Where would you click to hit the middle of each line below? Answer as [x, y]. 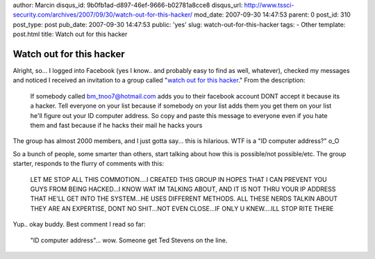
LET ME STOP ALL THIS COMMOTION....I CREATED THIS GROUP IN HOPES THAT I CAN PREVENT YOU [178, 179]
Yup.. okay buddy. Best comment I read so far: [79, 224]
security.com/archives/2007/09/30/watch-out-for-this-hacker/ [103, 15]
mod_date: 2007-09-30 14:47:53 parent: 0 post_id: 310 [272, 15]
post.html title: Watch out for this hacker [70, 34]
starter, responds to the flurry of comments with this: [89, 164]
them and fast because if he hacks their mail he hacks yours [116, 126]
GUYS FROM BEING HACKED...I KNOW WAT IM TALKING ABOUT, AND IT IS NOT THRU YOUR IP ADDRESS [183, 189]
